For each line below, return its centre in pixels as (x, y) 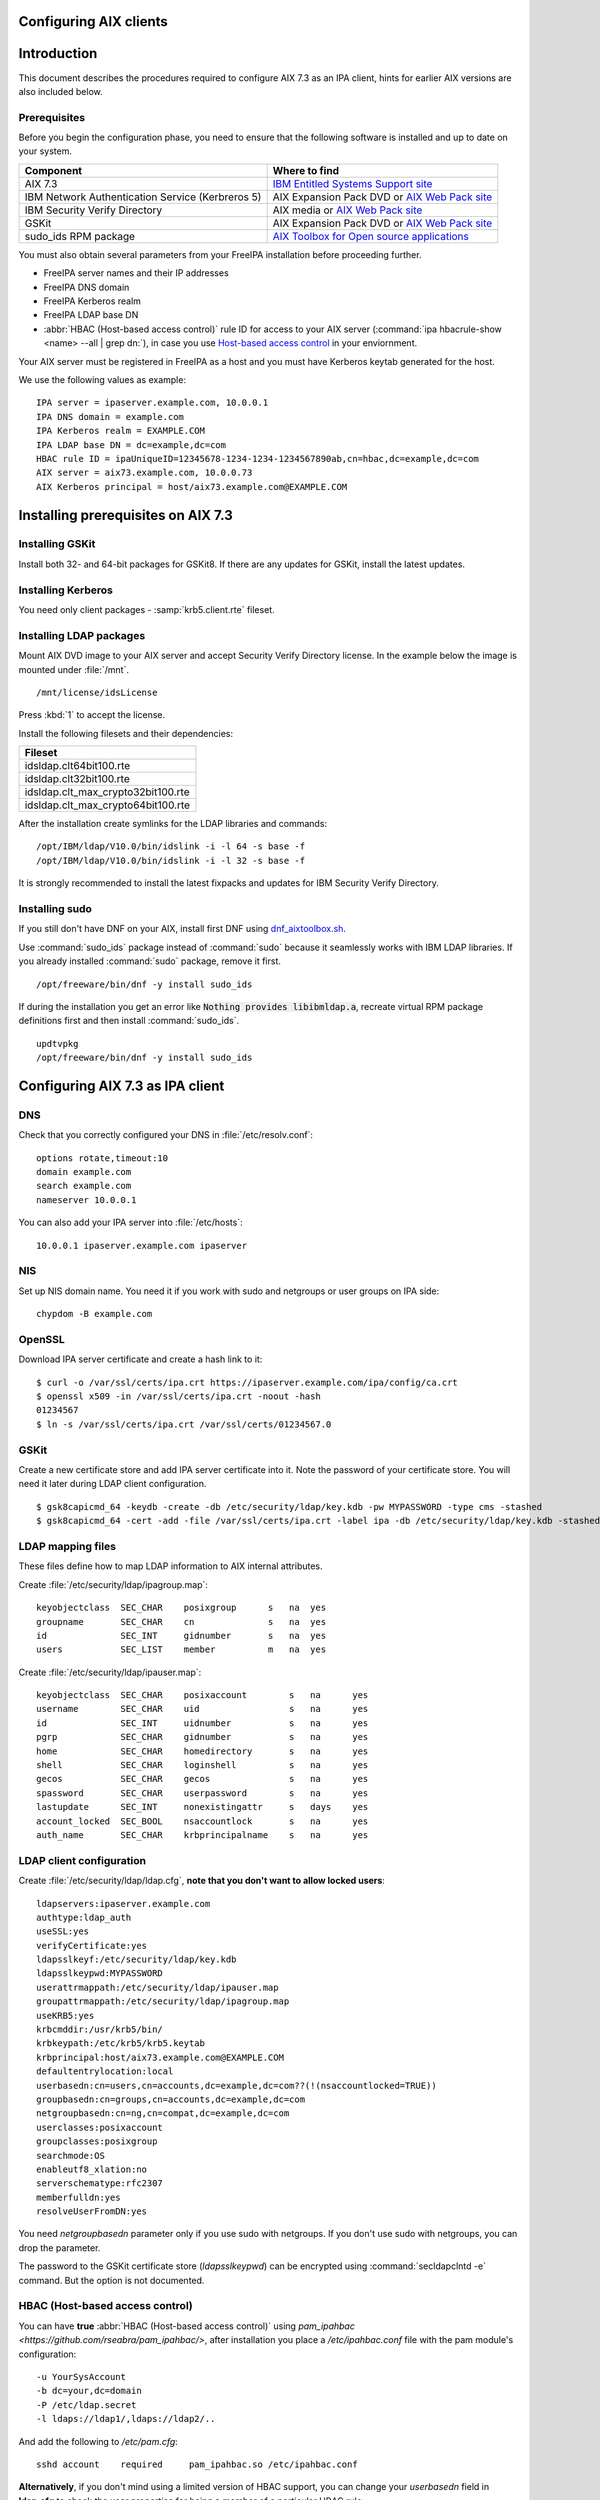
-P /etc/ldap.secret (86, 2404)
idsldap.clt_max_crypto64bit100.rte (107, 805)
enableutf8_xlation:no (92, 2169)
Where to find (306, 170)
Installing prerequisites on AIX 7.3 (126, 515)
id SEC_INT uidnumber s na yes (202, 1723)
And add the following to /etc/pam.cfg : (98, 2441)
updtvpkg (57, 1043)
